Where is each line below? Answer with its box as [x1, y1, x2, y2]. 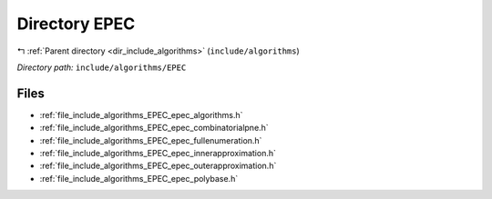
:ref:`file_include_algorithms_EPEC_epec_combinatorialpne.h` [39, 123, 269, 134]
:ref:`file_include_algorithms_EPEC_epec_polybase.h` [39, 173, 239, 184]
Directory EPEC [16, 14, 136, 34]
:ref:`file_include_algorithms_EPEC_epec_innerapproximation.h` [39, 148, 277, 159]
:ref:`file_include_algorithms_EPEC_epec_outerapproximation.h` [39, 160, 277, 172]
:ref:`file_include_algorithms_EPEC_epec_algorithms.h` [39, 109, 243, 120]
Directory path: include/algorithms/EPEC [16, 62, 187, 73]
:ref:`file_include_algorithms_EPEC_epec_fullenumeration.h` [39, 134, 262, 145]
